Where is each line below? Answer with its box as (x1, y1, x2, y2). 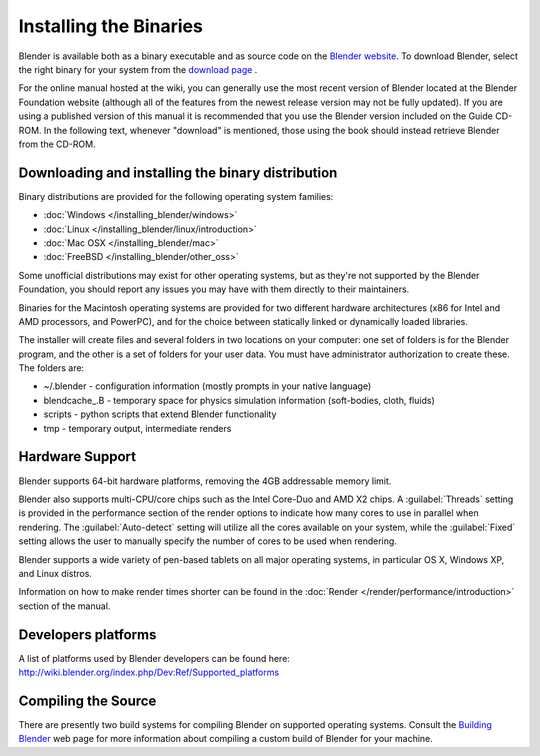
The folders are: (18, 362, 85, 374)
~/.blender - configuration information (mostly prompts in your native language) (43, 380, 372, 392)
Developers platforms (18, 626, 157, 643)
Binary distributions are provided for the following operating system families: (18, 190, 334, 202)
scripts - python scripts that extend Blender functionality (43, 408, 277, 420)
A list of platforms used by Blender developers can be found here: (18, 652, 290, 664)
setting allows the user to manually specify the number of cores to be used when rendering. (18, 535, 397, 547)
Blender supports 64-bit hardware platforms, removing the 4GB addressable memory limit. (18, 475, 392, 487)
